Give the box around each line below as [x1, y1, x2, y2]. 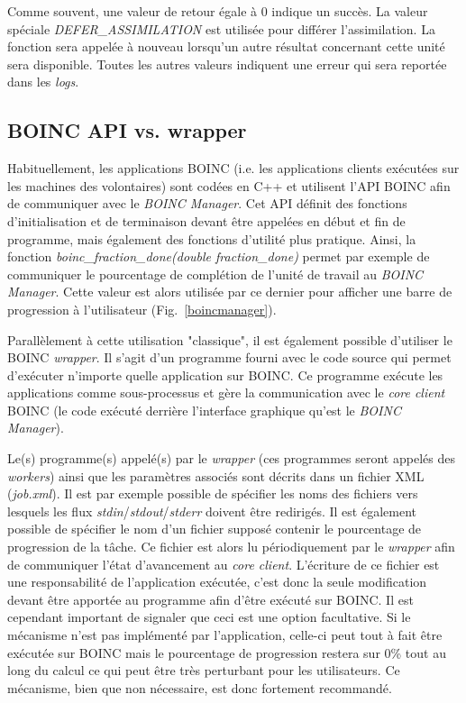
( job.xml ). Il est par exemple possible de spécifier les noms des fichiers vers [7, 484, 418, 503]
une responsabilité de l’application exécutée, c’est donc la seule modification [7, 572, 427, 591]
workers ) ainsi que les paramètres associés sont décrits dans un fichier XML [7, 466, 425, 485]
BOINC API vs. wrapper [7, 116, 247, 144]
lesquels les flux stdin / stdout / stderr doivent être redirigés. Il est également [7, 501, 416, 520]
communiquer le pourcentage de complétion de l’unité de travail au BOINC [7, 264, 424, 283]
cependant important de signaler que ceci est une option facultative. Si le [7, 607, 411, 626]
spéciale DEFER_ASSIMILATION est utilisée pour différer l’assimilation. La [7, 19, 435, 38]
